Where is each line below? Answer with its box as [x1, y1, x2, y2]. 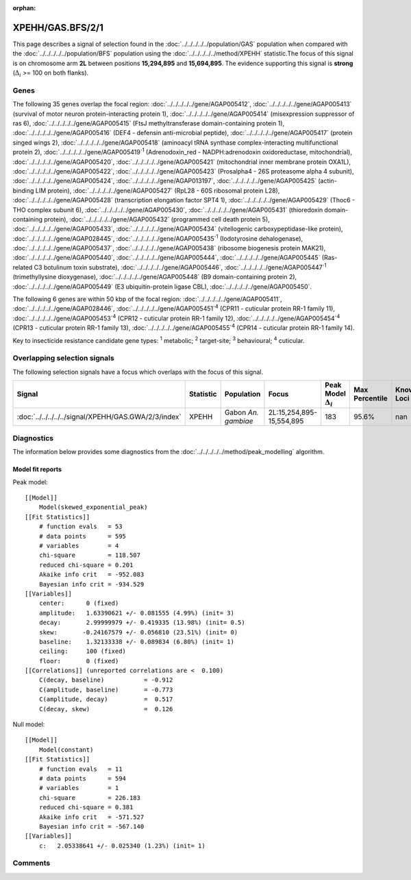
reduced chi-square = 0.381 [38, 803, 134, 811]
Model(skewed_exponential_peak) [38, 503, 148, 511]
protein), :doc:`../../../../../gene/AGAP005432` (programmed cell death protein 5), [44, 215, 270, 223]
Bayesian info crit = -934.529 [38, 580, 145, 588]
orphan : [12, 4, 36, 12]
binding [12, 186, 34, 195]
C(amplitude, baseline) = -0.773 [38, 686, 173, 693]
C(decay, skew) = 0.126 [38, 705, 173, 713]
